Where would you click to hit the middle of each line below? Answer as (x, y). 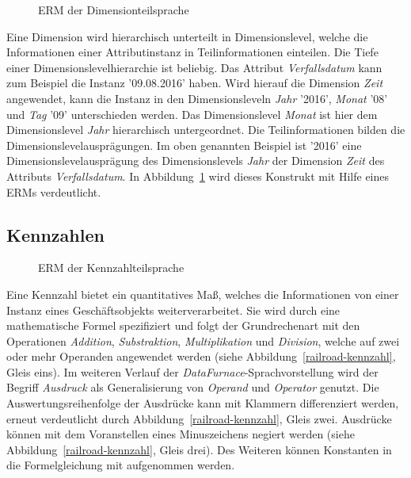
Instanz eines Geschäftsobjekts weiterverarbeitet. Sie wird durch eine (173, 310)
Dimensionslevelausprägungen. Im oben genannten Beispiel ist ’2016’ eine (184, 145)
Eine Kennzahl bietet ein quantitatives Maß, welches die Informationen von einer (203, 294)
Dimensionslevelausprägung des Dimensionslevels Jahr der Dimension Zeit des (196, 161)
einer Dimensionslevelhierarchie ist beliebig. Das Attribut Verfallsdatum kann (194, 67)
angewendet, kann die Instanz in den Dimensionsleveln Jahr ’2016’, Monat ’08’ (197, 98)
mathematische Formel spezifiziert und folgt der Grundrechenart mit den (183, 325)
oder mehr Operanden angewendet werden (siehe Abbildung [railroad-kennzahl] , (201, 356)
